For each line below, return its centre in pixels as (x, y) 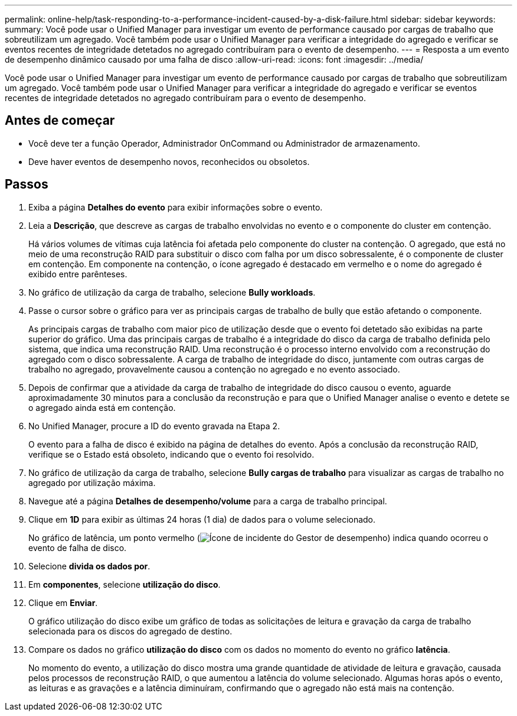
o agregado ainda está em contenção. (102, 407)
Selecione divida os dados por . (89, 566)
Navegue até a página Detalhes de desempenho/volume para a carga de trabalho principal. (208, 501)
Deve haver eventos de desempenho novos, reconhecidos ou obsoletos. (169, 161)
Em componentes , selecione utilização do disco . (125, 584)
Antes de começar (60, 121)
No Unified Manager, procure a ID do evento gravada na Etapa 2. (154, 426)
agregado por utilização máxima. (92, 482)
